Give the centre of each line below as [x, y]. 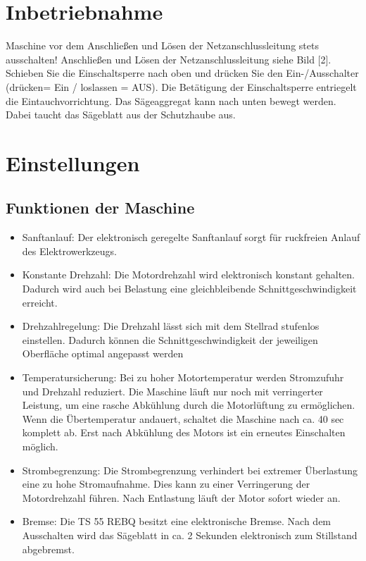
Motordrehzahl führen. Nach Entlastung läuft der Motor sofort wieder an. [181, 497]
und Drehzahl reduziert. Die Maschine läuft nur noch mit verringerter [172, 391]
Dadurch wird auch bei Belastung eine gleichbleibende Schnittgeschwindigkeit [189, 289]
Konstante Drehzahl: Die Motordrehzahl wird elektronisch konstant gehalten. [188, 275]
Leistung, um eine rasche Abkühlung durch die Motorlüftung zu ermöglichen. [189, 405]
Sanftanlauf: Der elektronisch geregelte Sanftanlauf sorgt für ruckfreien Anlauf [191, 237]
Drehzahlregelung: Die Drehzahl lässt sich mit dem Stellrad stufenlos [171, 326]
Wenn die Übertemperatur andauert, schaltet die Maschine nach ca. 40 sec [183, 418]
